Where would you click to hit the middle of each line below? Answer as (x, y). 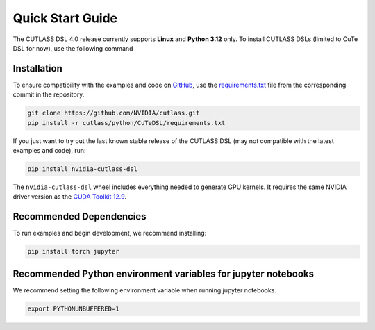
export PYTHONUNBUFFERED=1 (73, 308)
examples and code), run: (49, 150)
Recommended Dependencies (80, 216)
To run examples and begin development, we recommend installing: (110, 233)
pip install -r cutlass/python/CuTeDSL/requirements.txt (126, 123)
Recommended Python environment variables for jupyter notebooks (164, 273)
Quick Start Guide (65, 18)
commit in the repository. (49, 94)
